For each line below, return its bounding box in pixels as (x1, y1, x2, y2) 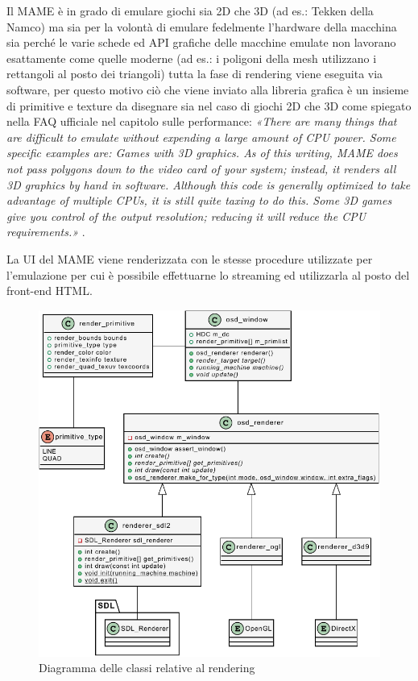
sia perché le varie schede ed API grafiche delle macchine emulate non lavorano (6, 34, 396, 51)
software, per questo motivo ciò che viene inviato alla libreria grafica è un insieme (6, 81, 409, 98)
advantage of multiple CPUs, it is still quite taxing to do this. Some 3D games (6, 192, 392, 209)
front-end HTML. (6, 282, 93, 299)
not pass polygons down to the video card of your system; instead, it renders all (6, 160, 396, 176)
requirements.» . (6, 223, 85, 240)
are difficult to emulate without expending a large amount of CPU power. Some (6, 128, 396, 145)
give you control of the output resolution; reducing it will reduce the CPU (6, 207, 366, 224)
